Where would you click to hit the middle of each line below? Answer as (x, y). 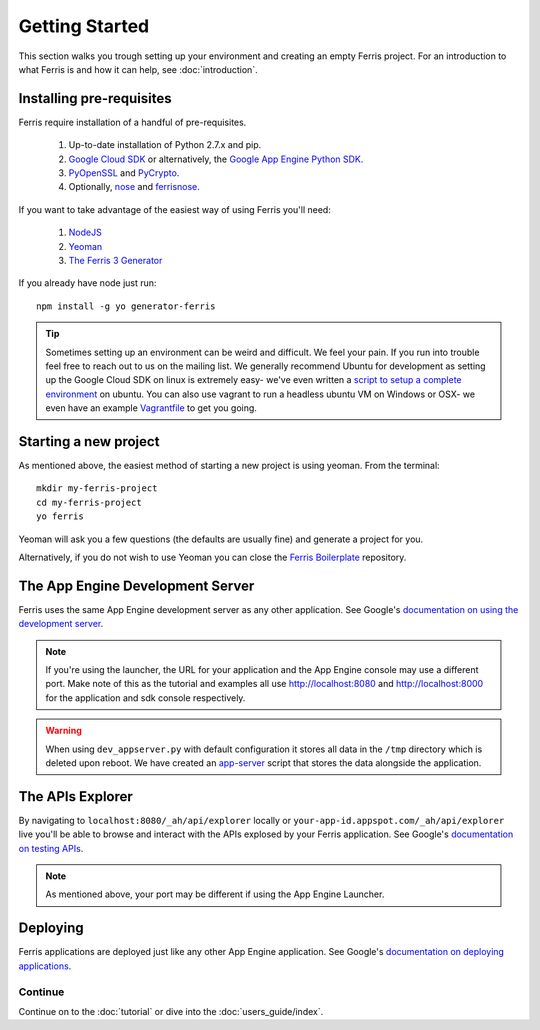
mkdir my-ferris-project (97, 488)
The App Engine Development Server (136, 585)
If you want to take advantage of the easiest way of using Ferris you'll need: (175, 209)
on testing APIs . (51, 848)
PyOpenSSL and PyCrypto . (124, 173)
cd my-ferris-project (89, 502)
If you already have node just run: (87, 283)
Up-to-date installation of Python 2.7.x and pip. (165, 145)
